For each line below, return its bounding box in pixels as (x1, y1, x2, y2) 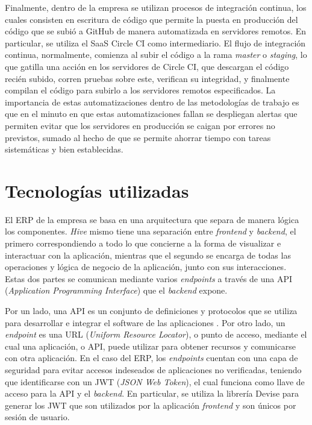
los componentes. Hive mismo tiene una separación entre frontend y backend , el (5, 225, 296, 238)
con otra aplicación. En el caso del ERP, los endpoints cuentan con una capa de (5, 351, 298, 364)
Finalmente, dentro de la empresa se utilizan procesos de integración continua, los (5, 1, 307, 13)
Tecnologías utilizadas (5, 178, 189, 203)
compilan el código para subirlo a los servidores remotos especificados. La (5, 84, 276, 96)
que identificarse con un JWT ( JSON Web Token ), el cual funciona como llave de (5, 375, 305, 388)
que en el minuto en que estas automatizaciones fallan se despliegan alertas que (5, 107, 298, 120)
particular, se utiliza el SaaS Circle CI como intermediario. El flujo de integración (5, 36, 306, 49)
